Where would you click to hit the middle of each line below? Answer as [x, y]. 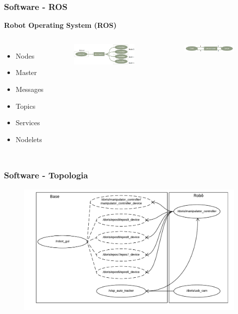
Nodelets [29, 139]
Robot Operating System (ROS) [60, 25]
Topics [26, 106]
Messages [30, 89]
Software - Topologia [46, 175]
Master [26, 72]
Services [28, 122]
